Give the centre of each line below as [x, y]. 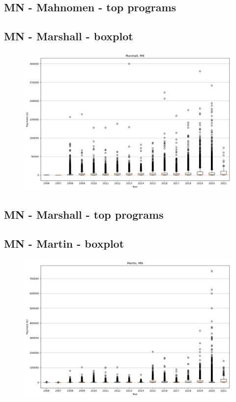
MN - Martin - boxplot [64, 244]
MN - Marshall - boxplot [69, 36]
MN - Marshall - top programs [84, 215]
